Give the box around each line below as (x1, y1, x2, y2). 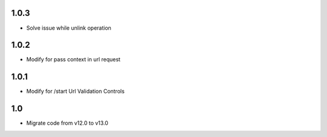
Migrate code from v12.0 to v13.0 (26, 119, 108, 127)
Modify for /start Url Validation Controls (26, 88, 125, 95)
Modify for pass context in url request (26, 56, 121, 63)
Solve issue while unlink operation (26, 24, 111, 32)
